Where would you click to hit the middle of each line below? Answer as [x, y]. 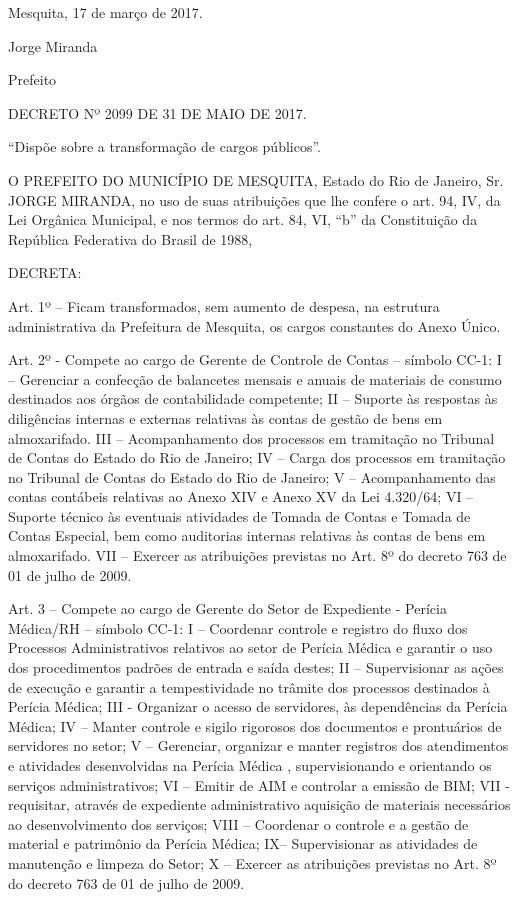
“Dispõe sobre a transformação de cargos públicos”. [164, 146]
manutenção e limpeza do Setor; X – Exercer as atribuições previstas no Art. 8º [252, 862]
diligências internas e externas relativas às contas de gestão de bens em [225, 417]
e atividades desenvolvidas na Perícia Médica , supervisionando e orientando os [250, 765]
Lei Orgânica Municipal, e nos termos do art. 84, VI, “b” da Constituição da [243, 219]
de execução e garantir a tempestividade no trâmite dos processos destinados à [249, 686]
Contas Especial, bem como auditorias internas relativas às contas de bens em [247, 535]
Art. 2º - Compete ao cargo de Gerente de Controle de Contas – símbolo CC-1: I [255, 359]
